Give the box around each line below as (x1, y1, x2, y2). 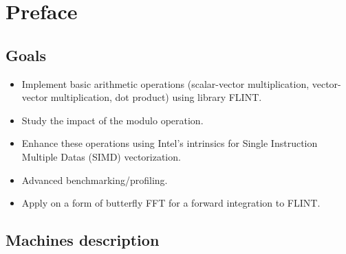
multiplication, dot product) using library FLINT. (50, 90, 262, 104)
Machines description (6, 229, 160, 251)
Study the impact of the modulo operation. (21, 113, 204, 127)
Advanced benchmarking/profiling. (21, 172, 168, 187)
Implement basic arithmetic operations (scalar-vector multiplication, (21, 76, 310, 91)
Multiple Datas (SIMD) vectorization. (21, 149, 181, 163)
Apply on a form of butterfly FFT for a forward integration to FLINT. (21, 196, 321, 210)
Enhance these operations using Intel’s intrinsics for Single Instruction (21, 136, 318, 150)
